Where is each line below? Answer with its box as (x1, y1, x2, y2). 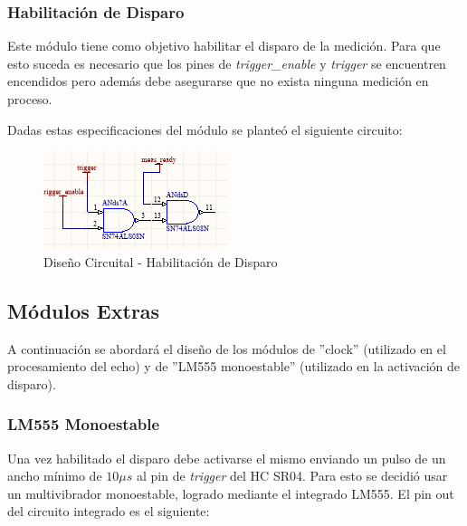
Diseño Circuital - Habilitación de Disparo (43, 252, 278, 271)
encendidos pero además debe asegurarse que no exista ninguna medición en (7, 72, 429, 91)
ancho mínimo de (7, 466, 102, 485)
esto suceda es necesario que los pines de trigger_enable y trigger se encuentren (7, 53, 446, 72)
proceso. (7, 90, 52, 108)
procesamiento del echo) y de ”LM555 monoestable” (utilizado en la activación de (7, 357, 461, 376)
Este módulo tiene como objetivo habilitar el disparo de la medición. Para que (7, 36, 441, 55)
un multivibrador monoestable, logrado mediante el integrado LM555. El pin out (7, 483, 454, 502)
